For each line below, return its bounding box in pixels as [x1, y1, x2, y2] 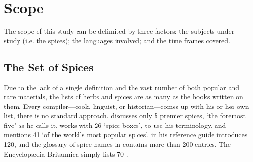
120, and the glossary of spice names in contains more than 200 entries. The [4, 139, 231, 149]
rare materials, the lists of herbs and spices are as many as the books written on [4, 91, 243, 102]
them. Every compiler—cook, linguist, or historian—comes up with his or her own [4, 101, 249, 111]
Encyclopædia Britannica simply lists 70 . [4, 148, 128, 159]
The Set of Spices [4, 59, 94, 74]
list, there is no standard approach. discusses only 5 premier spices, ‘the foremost [4, 110, 246, 121]
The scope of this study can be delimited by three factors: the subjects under [4, 26, 234, 36]
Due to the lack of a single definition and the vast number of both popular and [4, 82, 240, 92]
